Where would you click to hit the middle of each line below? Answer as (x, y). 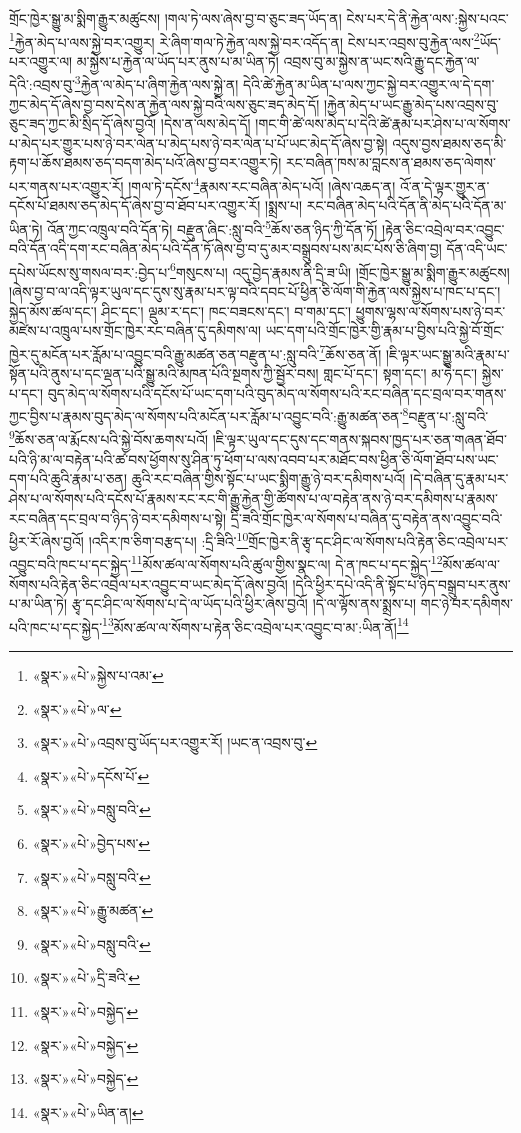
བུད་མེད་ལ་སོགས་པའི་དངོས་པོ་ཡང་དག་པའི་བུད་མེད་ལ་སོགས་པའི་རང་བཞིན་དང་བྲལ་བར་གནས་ (277, 392)
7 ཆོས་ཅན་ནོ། (350, 352)
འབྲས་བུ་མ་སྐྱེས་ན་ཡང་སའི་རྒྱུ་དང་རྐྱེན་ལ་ (381, 60)
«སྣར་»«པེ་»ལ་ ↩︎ (77, 708)
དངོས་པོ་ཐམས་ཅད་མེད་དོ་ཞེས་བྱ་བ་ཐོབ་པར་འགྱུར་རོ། (135, 205)
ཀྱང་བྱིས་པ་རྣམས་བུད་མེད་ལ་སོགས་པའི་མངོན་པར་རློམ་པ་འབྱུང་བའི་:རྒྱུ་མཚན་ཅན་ (206, 415)
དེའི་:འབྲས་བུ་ (42, 84)
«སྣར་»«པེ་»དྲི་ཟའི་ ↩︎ (86, 977)
